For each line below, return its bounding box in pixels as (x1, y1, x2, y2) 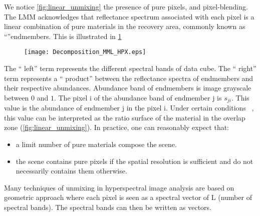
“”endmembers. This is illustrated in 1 (4, 30, 122, 41)
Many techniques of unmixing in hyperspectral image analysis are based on (4, 182, 234, 192)
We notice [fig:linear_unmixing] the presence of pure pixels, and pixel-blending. (4, 1, 248, 11)
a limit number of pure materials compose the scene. (16, 139, 177, 149)
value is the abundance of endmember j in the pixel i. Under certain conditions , (4, 102, 254, 113)
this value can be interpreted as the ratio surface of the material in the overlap (4, 112, 245, 122)
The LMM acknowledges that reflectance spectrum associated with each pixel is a (4, 11, 254, 21)
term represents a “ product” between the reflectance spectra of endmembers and (4, 72, 253, 83)
